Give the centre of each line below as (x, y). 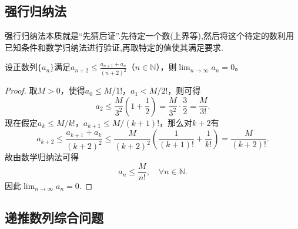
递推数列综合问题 (54, 217)
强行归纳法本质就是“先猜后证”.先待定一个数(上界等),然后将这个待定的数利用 (149, 36)
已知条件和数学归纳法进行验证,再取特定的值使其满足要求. (114, 47)
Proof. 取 (21, 90)
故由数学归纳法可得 (42, 157)
